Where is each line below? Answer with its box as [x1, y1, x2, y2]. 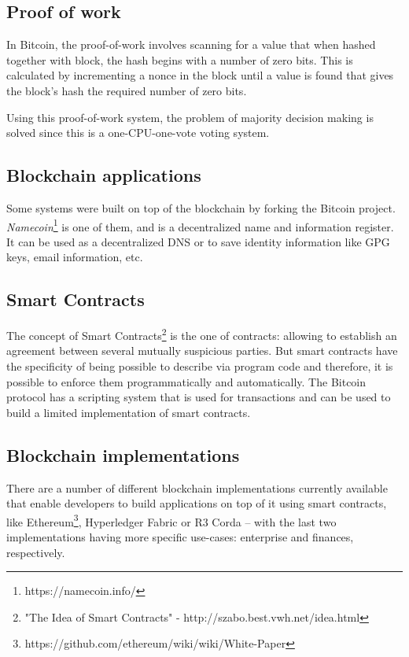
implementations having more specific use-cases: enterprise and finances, [6, 529, 354, 545]
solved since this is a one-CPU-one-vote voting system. [6, 124, 270, 141]
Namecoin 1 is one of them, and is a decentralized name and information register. [6, 216, 394, 234]
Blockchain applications [6, 163, 201, 187]
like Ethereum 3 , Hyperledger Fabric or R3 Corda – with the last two [6, 511, 337, 530]
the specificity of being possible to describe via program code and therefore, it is [6, 358, 393, 375]
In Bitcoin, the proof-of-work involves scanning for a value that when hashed [6, 36, 376, 53]
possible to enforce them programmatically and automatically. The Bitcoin [6, 373, 367, 389]
